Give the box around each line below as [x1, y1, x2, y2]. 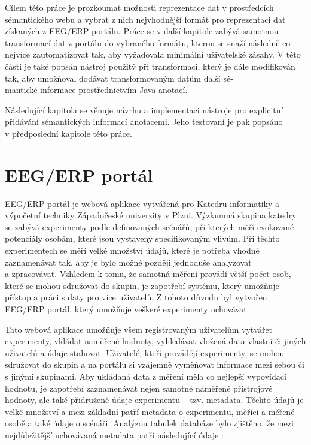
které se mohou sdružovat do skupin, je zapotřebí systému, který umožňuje [5, 279, 279, 291]
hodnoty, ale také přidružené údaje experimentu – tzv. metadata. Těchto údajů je [5, 393, 304, 406]
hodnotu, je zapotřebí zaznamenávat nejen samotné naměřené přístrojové [5, 381, 273, 394]
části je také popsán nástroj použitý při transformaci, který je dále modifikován [5, 59, 295, 72]
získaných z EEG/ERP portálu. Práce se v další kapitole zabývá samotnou [5, 25, 279, 37]
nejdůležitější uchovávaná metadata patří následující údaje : [5, 428, 224, 441]
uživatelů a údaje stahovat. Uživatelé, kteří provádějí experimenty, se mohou [5, 346, 285, 359]
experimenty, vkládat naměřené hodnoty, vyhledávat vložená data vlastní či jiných [5, 335, 306, 347]
